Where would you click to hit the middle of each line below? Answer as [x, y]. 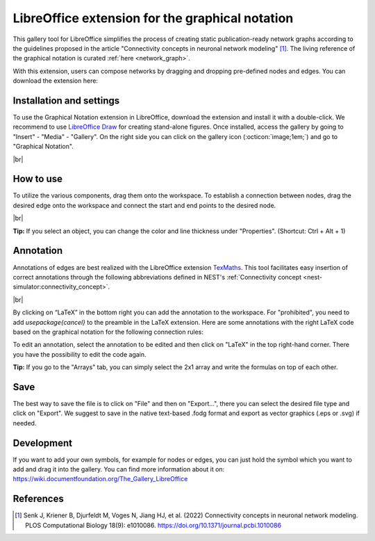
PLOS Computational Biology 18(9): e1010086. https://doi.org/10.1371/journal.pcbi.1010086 [153, 525]
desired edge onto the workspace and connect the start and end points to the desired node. [144, 205]
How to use [37, 179]
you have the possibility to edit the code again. [80, 354]
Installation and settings [66, 100]
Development [43, 443]
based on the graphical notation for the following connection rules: [108, 332]
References [38, 499]
